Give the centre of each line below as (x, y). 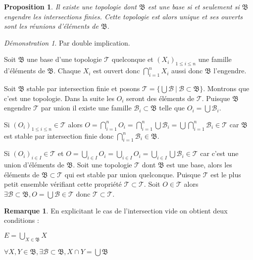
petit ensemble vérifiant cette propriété (63, 184)
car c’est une (219, 153)
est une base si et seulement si (194, 6)
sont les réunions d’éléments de (51, 26)
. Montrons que (226, 88)
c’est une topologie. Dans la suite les (59, 98)
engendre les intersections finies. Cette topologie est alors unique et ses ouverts (124, 16)
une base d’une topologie (64, 59)
